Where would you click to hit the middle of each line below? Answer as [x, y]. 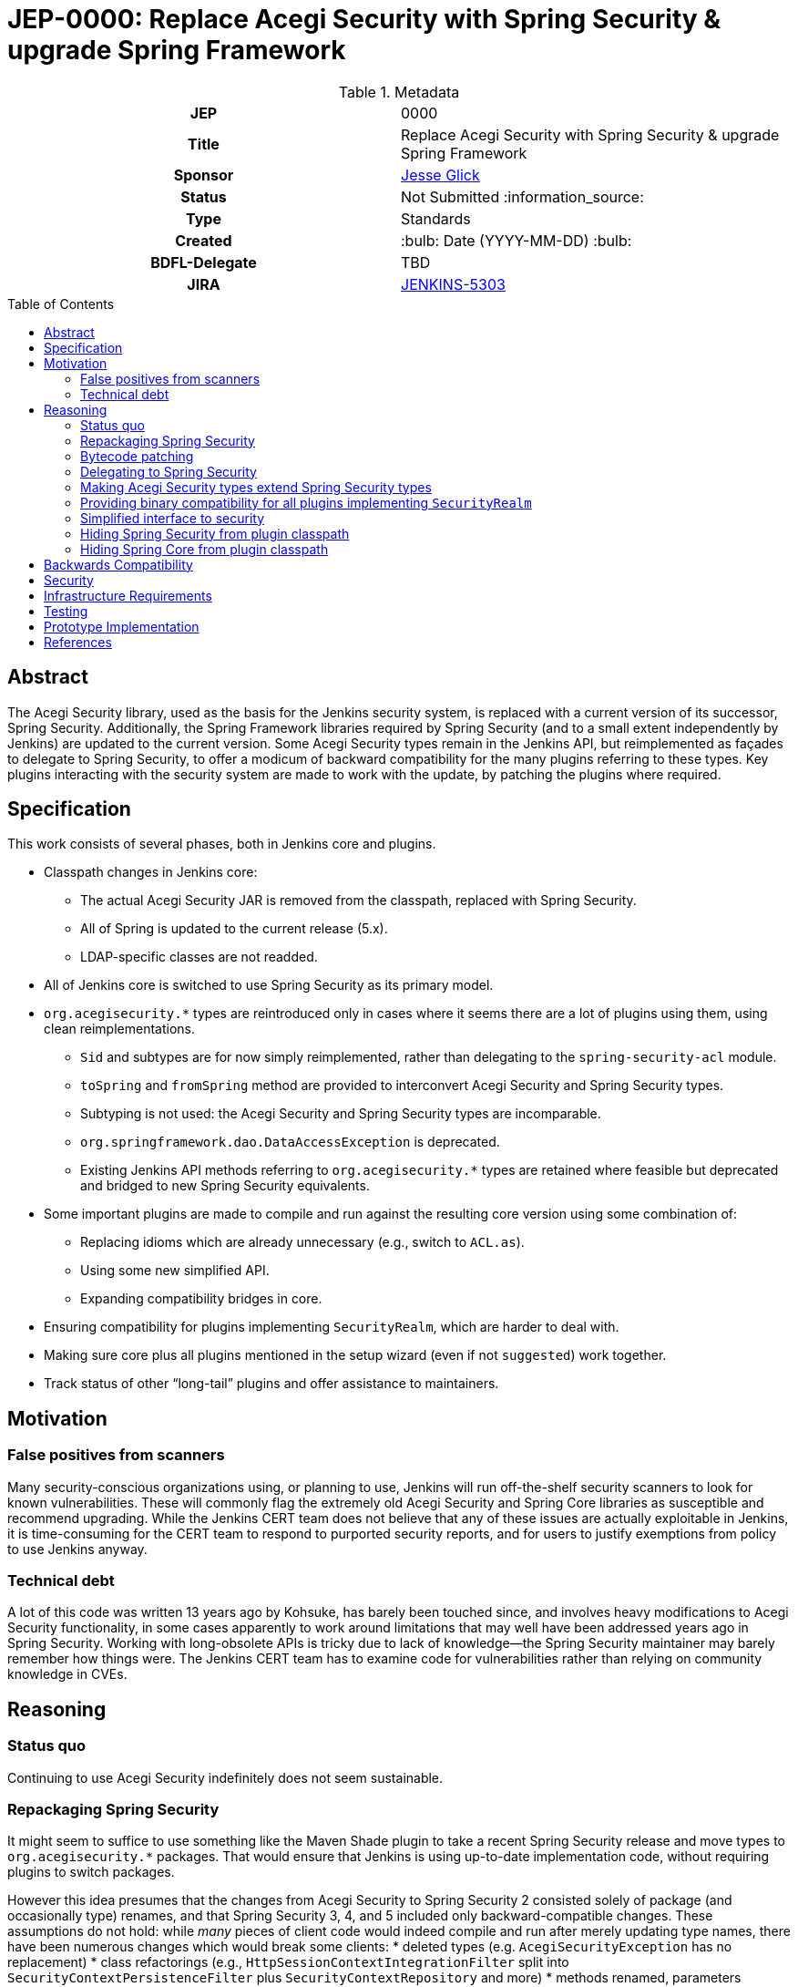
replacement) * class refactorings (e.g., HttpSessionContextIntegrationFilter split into [288, 1962]
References [78, 642]
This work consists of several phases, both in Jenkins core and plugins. [222, 844]
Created [204, 240]
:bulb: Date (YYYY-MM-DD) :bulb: [517, 240]
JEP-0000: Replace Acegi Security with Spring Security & [364, 19]
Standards [436, 218]
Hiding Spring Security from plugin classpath [215, 533]
